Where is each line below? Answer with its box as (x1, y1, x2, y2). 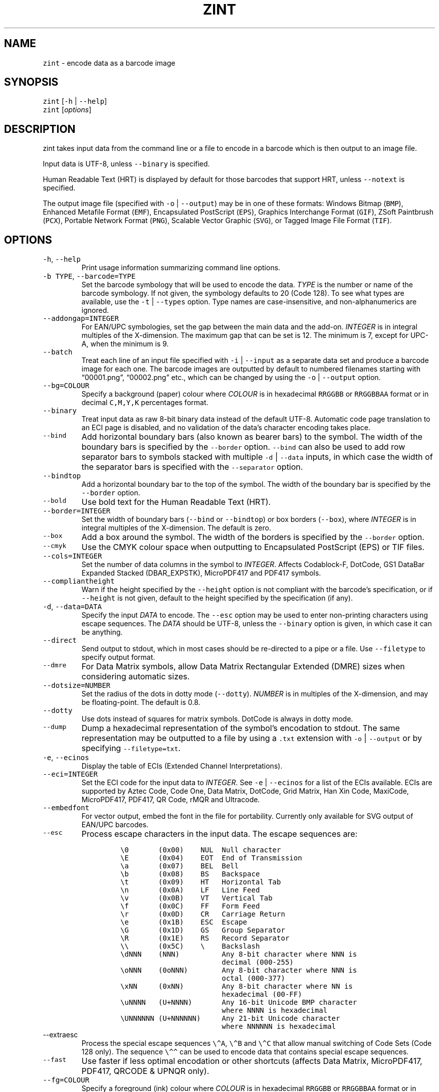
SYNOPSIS (4, 76, 59, 89)
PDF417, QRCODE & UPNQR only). (81, 1066, 209, 1076)
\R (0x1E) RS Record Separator (120, 934, 290, 943)
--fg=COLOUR (43, 1076, 90, 1084)
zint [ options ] (43, 105, 92, 114)
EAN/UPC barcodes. (81, 820, 149, 829)
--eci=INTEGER (43, 770, 98, 779)
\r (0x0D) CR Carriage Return (120, 910, 285, 919)
